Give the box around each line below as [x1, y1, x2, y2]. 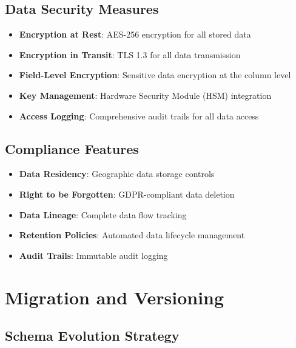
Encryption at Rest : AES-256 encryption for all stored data [19, 28, 251, 41]
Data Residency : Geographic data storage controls [19, 167, 215, 180]
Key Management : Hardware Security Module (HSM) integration [19, 89, 272, 101]
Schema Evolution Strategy [5, 326, 180, 345]
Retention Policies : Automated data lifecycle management [19, 229, 245, 241]
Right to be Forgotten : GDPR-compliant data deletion [19, 187, 235, 200]
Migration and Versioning [5, 284, 224, 309]
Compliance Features [5, 139, 139, 158]
